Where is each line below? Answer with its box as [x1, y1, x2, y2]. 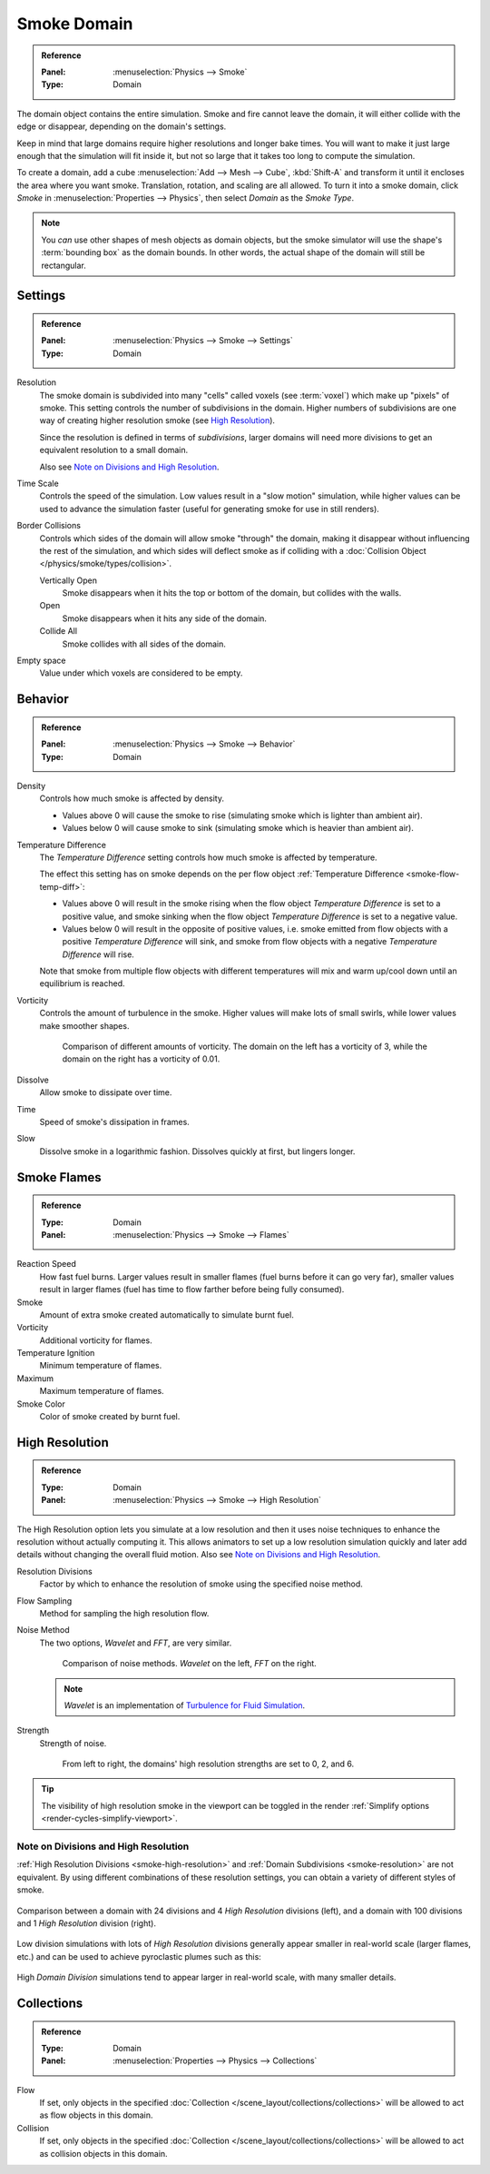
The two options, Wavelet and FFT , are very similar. [39, 1637, 232, 1648]
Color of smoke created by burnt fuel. [39, 1411, 181, 1422]
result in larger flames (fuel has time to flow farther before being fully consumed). [39, 1284, 345, 1295]
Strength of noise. [39, 1737, 107, 1748]
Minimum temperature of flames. [39, 1360, 162, 1371]
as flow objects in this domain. [39, 2110, 153, 2120]
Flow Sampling [16, 1595, 73, 1606]
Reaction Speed [16, 1259, 76, 1270]
